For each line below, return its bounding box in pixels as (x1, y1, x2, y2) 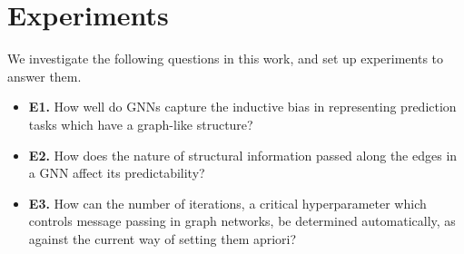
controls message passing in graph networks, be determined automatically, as (28, 211, 456, 230)
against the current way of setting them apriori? (28, 229, 297, 248)
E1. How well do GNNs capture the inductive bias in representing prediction (28, 97, 457, 116)
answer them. (7, 66, 82, 85)
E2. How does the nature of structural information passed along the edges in (28, 145, 458, 164)
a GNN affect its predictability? (28, 163, 205, 182)
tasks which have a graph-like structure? (28, 114, 253, 133)
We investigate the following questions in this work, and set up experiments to (7, 49, 444, 68)
